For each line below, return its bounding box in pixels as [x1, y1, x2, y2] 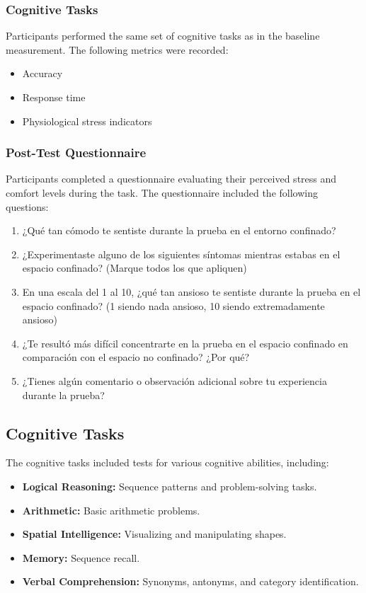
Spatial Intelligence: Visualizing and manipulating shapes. [22, 526, 287, 541]
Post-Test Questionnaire [6, 144, 147, 161]
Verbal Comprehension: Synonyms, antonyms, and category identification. [22, 574, 359, 589]
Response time [22, 90, 86, 104]
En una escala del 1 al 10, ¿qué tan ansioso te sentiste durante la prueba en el [22, 284, 361, 299]
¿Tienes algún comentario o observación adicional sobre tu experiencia [22, 373, 327, 388]
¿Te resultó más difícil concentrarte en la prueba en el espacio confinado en [22, 335, 348, 350]
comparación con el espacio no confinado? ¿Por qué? [22, 350, 250, 364]
